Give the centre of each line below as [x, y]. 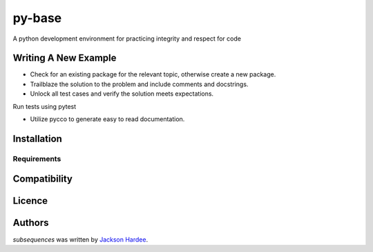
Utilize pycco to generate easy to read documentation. [107, 119]
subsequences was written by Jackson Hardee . [80, 239]
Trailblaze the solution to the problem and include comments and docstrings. [139, 84]
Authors [31, 223]
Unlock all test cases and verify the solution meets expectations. [122, 94]
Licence [30, 201]
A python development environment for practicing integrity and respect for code [127, 39]
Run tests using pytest [45, 106]
